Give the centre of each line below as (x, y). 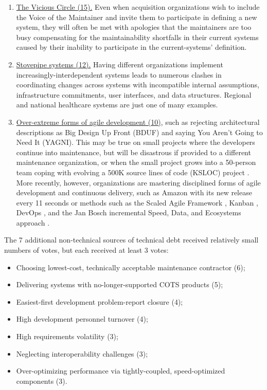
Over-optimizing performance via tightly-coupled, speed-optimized (121, 371)
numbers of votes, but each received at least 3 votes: (86, 250)
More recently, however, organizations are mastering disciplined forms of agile (138, 182)
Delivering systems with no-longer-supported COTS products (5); (120, 284)
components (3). (42, 380)
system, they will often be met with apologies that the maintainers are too (134, 27)
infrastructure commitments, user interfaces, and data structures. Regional (134, 94)
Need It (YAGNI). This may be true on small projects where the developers (136, 142)
